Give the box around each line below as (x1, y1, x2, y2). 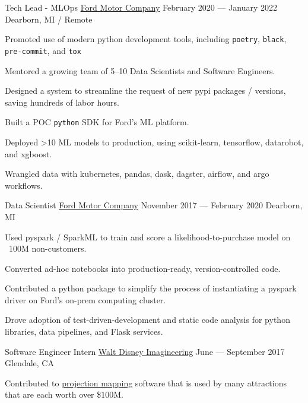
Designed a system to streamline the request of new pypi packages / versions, (5, 84, 286, 97)
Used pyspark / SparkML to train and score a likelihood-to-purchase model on (5, 230, 291, 243)
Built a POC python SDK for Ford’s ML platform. (5, 116, 189, 128)
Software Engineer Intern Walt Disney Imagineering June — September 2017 (5, 345, 285, 357)
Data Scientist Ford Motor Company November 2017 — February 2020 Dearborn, (5, 199, 303, 211)
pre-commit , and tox (5, 44, 81, 56)
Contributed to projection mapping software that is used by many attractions (5, 376, 287, 389)
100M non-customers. (8, 242, 87, 255)
